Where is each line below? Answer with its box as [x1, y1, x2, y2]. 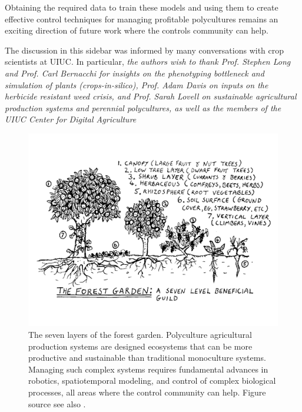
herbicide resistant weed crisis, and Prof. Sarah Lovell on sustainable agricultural [5, 90, 297, 102]
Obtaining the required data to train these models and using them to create [5, 1, 278, 13]
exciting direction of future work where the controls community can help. [5, 24, 268, 36]
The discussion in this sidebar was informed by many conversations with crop [5, 44, 284, 56]
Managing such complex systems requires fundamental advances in [28, 363, 268, 375]
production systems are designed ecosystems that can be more [28, 340, 253, 352]
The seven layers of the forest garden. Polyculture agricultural [28, 328, 252, 341]
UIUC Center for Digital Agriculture [5, 113, 137, 125]
